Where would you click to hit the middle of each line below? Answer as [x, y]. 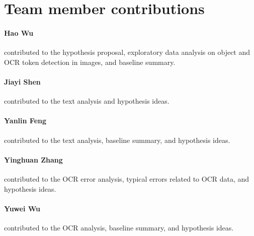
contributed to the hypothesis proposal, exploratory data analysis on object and [127, 52]
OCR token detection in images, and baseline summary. [90, 62]
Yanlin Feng [25, 121]
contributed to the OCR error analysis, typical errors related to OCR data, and [127, 178]
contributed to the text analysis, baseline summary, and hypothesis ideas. [117, 140]
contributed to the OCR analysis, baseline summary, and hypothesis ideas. [119, 227]
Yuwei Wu [22, 208]
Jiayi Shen [22, 81]
